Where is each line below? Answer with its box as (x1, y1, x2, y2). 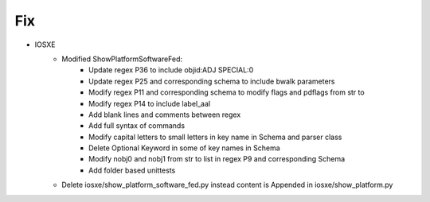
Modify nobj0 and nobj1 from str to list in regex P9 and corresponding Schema (88, 154, 346, 164)
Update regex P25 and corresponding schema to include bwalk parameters (88, 76, 335, 86)
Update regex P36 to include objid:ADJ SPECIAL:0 (88, 65, 254, 75)
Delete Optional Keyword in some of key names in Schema (88, 143, 280, 153)
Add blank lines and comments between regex (88, 110, 241, 119)
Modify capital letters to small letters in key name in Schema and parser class (88, 132, 342, 142)
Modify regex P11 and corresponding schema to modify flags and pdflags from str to (88, 87, 365, 97)
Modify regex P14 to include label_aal (88, 99, 211, 108)
